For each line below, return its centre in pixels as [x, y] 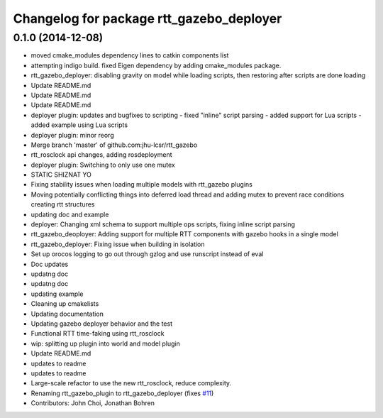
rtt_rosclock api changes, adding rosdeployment [101, 155]
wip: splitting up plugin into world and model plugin [105, 343]
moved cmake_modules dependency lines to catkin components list [130, 55]
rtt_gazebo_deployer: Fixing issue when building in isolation [118, 244]
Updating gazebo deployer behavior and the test [102, 324]
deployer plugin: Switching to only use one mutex [103, 165]
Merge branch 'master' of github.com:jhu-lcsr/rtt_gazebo [114, 145]
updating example [57, 294]
